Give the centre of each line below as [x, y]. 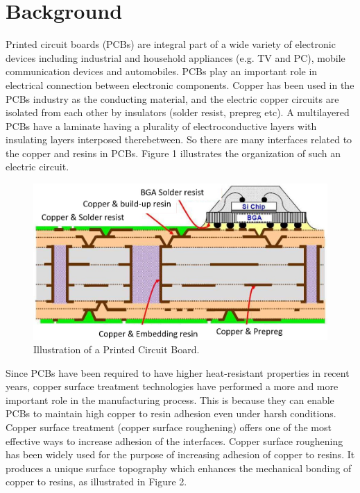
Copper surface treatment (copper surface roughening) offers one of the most [169, 427]
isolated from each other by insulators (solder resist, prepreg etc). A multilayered [178, 112]
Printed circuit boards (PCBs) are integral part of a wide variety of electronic [171, 44]
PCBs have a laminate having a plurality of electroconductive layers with [161, 126]
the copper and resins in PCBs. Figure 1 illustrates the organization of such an [173, 153]
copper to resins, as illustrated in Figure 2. [96, 482]
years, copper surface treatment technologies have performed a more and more [172, 386]
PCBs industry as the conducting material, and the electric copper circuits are [172, 98]
